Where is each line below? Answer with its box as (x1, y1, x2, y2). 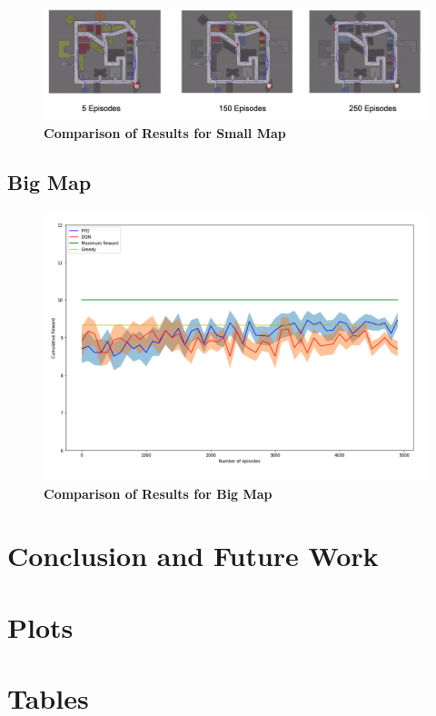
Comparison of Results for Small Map (44, 123, 286, 142)
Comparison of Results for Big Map (44, 483, 272, 502)
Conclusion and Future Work (7, 537, 379, 574)
